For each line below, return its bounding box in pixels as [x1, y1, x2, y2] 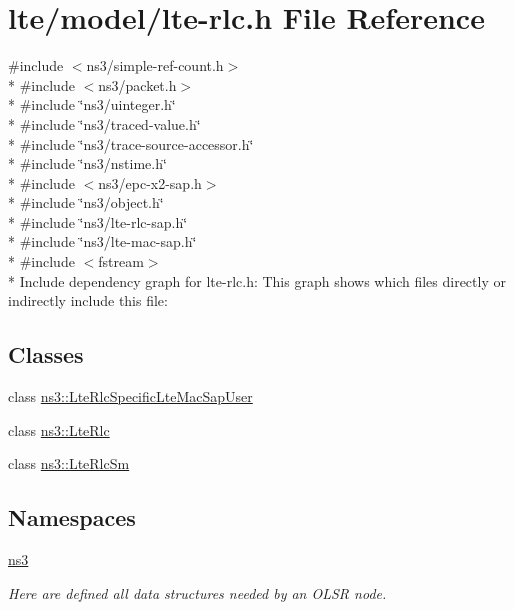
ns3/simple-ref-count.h [86, 55, 224, 76]
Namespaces [8, 502, 136, 533]
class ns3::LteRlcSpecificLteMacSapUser [8, 386, 253, 407]
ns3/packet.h [98, 74, 177, 95]
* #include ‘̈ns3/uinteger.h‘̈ [8, 94, 176, 115]
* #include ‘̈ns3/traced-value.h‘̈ [8, 113, 201, 134]
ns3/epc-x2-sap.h [98, 172, 202, 193]
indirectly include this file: [8, 290, 168, 311]
